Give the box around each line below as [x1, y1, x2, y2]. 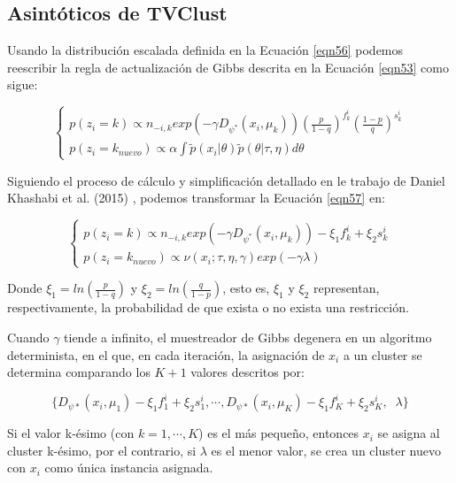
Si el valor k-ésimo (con [7, 424, 135, 442]
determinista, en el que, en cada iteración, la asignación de [7, 345, 325, 364]
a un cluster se [343, 345, 422, 364]
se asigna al [377, 424, 440, 442]
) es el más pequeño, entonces [198, 424, 359, 442]
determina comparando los [7, 363, 151, 381]
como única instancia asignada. [44, 458, 213, 477]
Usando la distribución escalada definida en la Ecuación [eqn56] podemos [7, 41, 404, 59]
